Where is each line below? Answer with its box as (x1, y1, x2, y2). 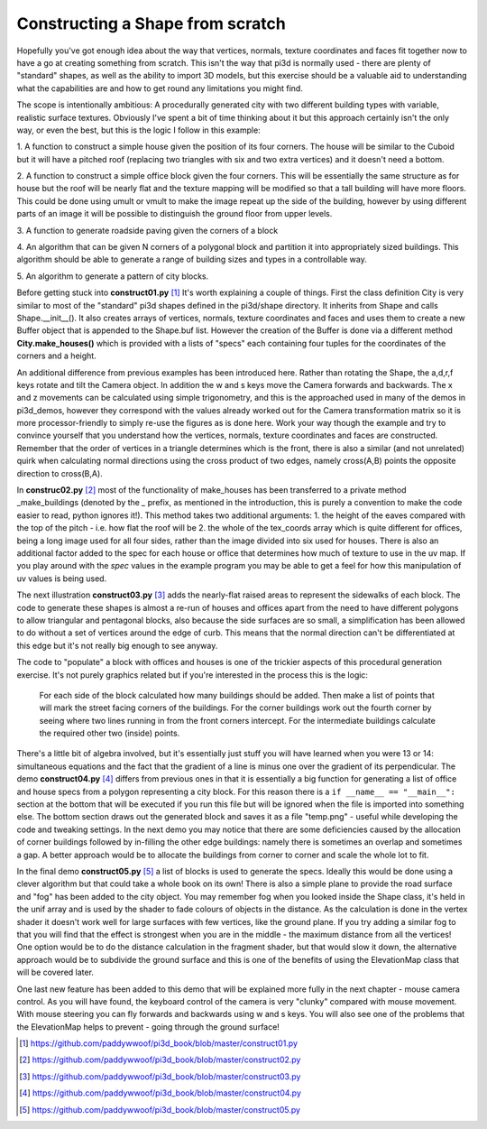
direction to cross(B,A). (16, 467, 103, 478)
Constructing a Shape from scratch (16, 14, 286, 33)
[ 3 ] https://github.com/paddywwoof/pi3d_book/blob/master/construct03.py (19, 1070, 301, 1082)
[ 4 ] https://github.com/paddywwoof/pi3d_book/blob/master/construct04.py (19, 1087, 302, 1098)
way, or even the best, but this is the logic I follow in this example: (16, 125, 261, 135)
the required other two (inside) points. (39, 727, 180, 739)
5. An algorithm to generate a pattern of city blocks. (16, 271, 209, 282)
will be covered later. (16, 967, 95, 978)
